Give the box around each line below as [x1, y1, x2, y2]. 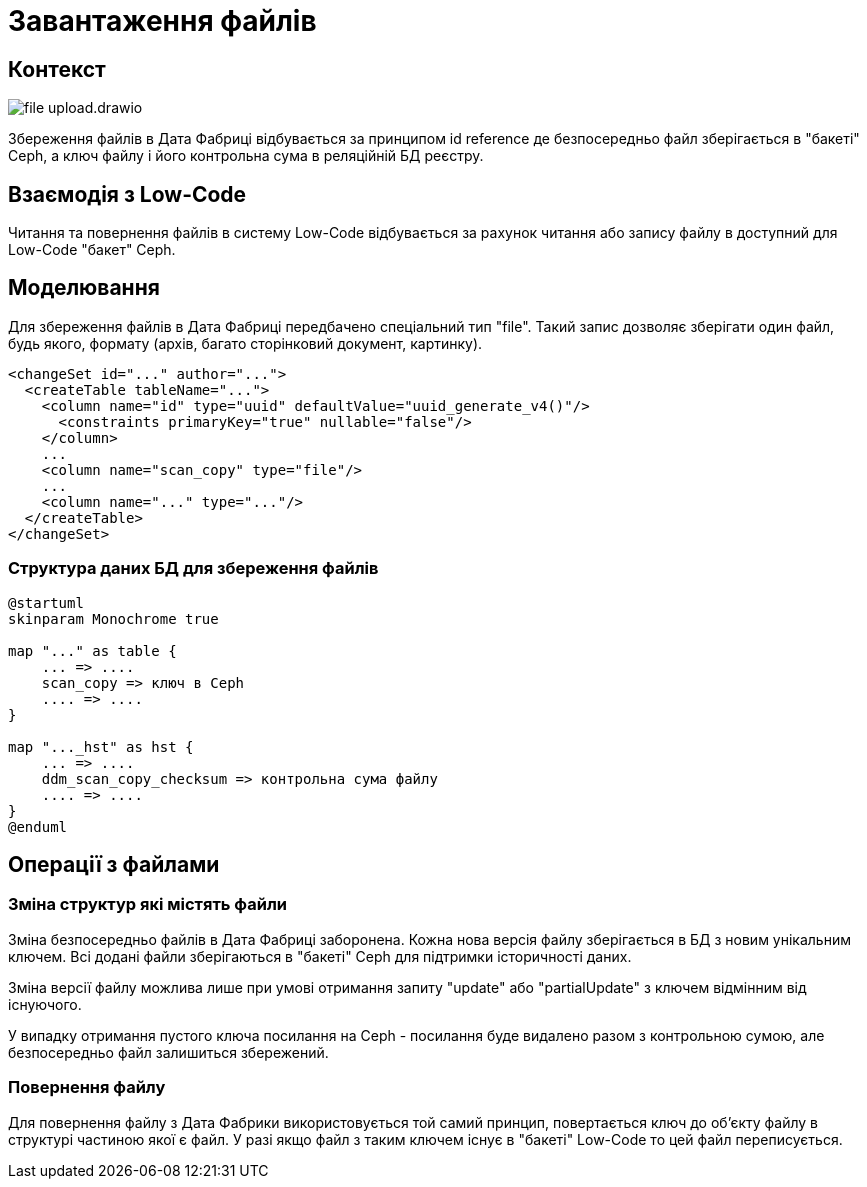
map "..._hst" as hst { [8, 738, 194, 755]
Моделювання [8, 275, 160, 301]
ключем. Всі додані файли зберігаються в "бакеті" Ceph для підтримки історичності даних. [8, 947, 632, 965]
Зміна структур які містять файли [8, 894, 287, 915]
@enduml [8, 818, 68, 835]
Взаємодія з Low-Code [8, 181, 247, 207]
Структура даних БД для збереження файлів [8, 558, 379, 579]
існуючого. [8, 995, 82, 1013]
